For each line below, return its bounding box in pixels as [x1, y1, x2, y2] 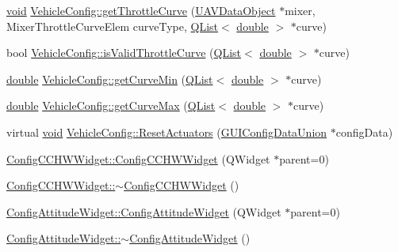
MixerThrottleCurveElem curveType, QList [6, 17, 219, 34]
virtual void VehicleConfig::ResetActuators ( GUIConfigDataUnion [6, 123, 327, 140]
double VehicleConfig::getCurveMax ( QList [6, 97, 216, 114]
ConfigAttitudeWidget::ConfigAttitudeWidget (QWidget [6, 203, 281, 220]
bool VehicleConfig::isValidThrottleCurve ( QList [6, 44, 242, 61]
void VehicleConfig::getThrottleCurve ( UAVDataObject [6, 2, 276, 18]
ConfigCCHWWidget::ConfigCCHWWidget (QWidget [6, 150, 270, 167]
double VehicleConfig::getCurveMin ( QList [6, 70, 213, 87]
